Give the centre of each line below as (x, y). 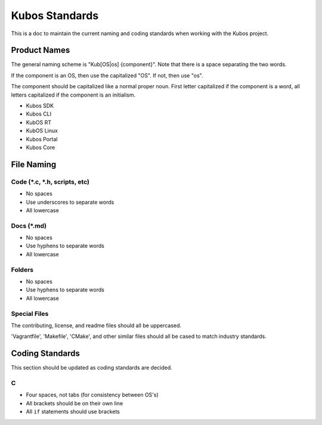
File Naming (34, 164)
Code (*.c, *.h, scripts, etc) (50, 182)
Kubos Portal (42, 139)
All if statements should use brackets (73, 412)
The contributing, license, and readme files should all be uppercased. (96, 325)
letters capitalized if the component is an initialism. (73, 95)
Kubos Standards (55, 15)
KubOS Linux (42, 131)
